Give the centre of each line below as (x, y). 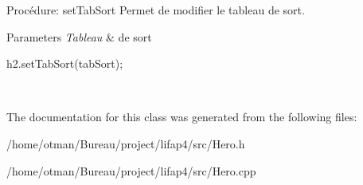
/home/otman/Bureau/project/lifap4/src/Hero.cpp (131, 170)
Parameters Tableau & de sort (79, 36)
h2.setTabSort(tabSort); (65, 63)
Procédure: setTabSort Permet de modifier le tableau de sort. (156, 10)
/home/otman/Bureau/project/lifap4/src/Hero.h (126, 143)
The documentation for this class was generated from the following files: (182, 117)
